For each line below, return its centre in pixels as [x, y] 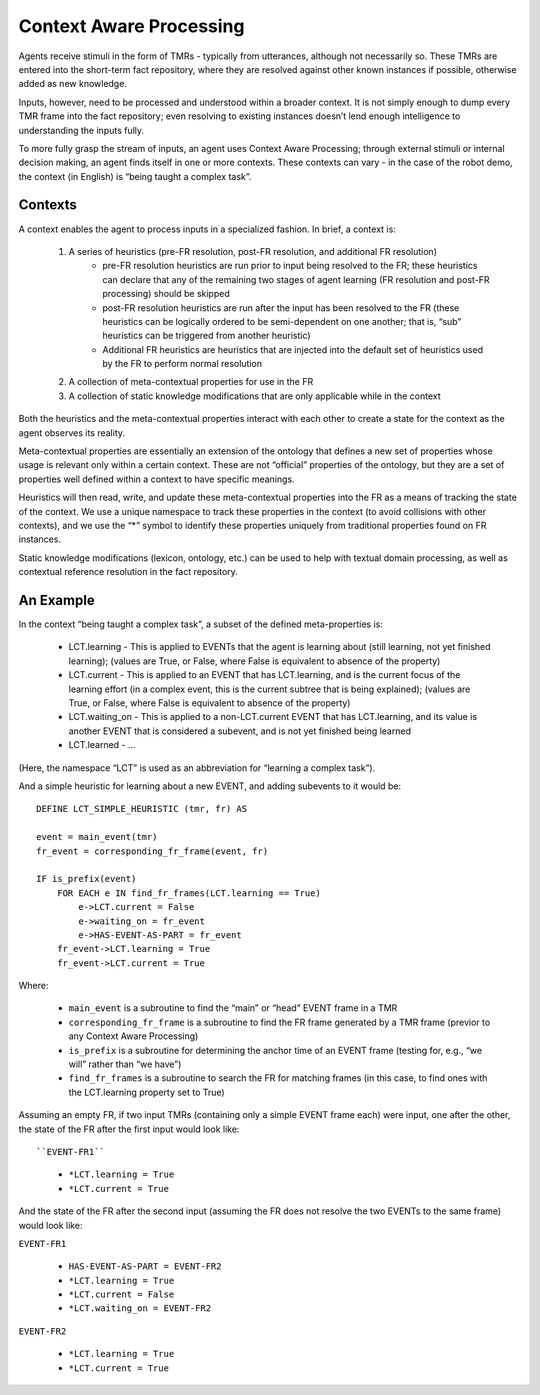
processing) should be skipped [166, 294]
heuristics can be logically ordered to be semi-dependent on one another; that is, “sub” [282, 321]
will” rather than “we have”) [125, 1064]
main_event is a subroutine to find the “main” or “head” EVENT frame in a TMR [233, 1008]
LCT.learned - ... [102, 745]
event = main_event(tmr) [97, 837]
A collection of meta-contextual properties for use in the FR [191, 382]
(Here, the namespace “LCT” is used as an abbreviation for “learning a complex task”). [197, 767]
